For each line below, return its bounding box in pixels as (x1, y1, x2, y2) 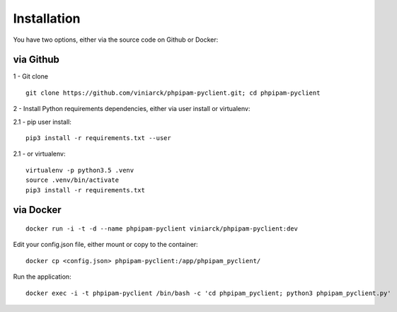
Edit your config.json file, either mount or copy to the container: (13, 241, 198, 249)
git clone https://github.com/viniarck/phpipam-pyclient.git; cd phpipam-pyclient (25, 88, 321, 97)
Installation (13, 11, 81, 26)
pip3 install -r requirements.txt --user (25, 134, 171, 142)
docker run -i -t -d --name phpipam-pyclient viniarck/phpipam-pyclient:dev (25, 224, 299, 233)
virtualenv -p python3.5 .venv (25, 166, 134, 174)
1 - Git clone (13, 72, 49, 81)
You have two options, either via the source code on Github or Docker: (13, 35, 219, 44)
